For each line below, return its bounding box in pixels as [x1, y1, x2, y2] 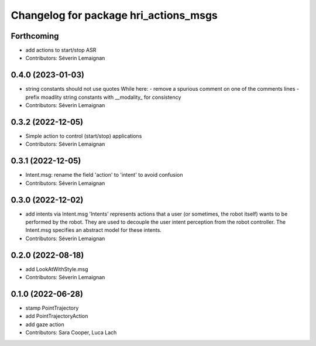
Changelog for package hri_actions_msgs [11, 9, 218, 22]
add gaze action [25, 321, 64, 328]
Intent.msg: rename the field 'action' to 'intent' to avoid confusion [25, 172, 183, 179]
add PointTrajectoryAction [25, 313, 88, 320]
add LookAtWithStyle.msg [25, 265, 88, 272]
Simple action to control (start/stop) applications [25, 132, 142, 140]
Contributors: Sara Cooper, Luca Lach [25, 329, 117, 336]
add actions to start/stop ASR [25, 47, 97, 54]
